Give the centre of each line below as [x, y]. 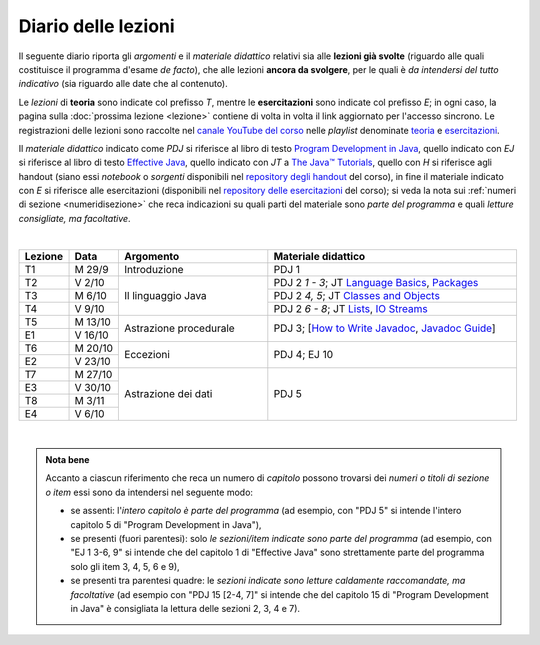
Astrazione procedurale [179, 328]
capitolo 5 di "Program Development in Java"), [166, 524]
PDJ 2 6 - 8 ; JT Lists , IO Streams [351, 308]
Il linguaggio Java [165, 295]
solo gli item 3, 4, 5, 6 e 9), [125, 566]
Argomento [152, 256]
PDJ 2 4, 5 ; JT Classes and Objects [356, 295]
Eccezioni [147, 355]
